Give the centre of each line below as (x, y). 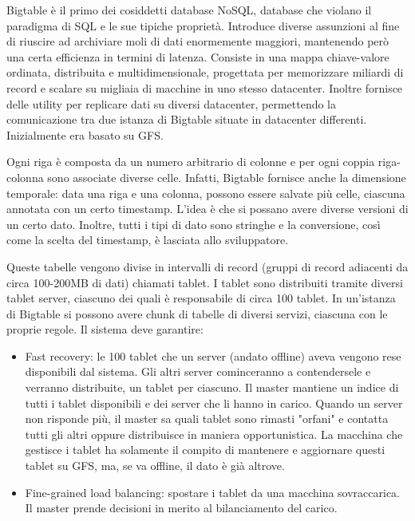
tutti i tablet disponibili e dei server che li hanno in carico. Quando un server (214, 403)
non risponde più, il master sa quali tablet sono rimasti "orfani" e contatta (207, 418)
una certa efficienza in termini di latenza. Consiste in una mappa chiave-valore (198, 56)
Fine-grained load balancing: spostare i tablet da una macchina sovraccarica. (213, 492)
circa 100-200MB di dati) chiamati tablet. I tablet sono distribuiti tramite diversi (205, 282)
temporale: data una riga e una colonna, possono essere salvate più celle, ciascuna (206, 193)
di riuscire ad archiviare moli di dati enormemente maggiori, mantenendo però (198, 41)
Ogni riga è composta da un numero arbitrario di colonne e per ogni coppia (191, 162)
